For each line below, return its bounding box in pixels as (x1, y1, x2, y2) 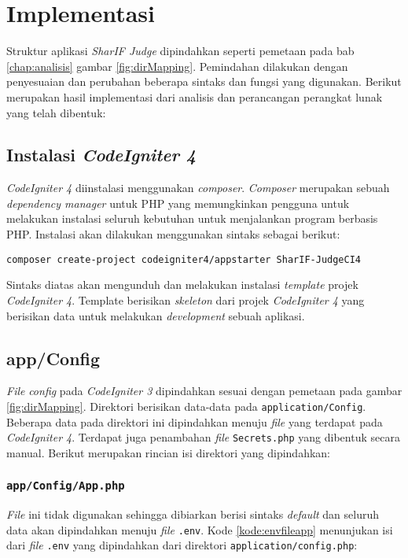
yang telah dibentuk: (6, 104, 106, 120)
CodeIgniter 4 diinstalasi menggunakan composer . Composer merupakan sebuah (6, 179, 390, 196)
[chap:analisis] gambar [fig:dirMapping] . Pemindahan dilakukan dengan (6, 57, 348, 74)
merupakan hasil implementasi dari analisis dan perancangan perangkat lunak (6, 88, 383, 105)
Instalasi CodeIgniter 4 (6, 142, 197, 167)
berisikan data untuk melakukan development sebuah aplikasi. (6, 307, 305, 323)
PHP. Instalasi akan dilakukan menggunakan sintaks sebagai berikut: (6, 226, 340, 242)
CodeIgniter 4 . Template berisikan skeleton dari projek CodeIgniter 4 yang (6, 291, 365, 308)
